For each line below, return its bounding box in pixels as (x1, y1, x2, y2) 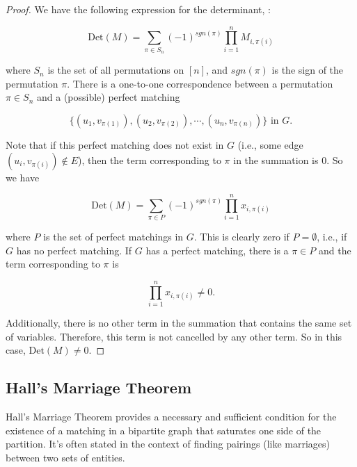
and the (318, 243, 351, 257)
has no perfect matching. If (16, 243, 132, 257)
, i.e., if (317, 229, 347, 244)
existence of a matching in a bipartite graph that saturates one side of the (6, 423, 322, 437)
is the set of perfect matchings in (43, 229, 184, 244)
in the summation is (233, 152, 319, 167)
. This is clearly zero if (193, 229, 289, 244)
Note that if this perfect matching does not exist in (6, 137, 224, 151)
